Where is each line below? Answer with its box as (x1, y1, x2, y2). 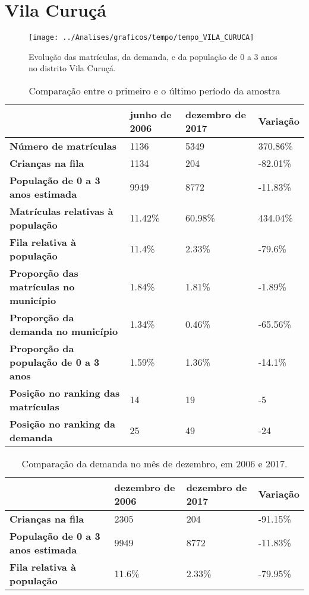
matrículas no (10, 279, 75, 293)
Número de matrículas (10, 138, 116, 153)
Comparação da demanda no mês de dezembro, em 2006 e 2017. (21, 456, 288, 470)
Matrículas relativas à (10, 204, 113, 218)
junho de (130, 107, 172, 121)
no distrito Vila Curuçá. (29, 62, 116, 74)
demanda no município (10, 324, 118, 338)
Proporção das (10, 265, 78, 280)
